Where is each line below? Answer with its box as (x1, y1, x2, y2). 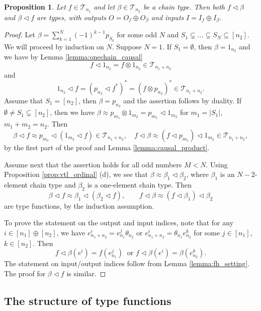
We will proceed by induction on (4, 41, 104, 51)
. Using (206, 159, 228, 169)
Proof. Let (4, 29, 35, 40)
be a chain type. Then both (143, 2, 225, 12)
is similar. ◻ (66, 268, 106, 278)
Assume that (4, 95, 43, 105)
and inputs (151, 12, 184, 22)
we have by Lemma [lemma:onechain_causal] (4, 51, 143, 62)
